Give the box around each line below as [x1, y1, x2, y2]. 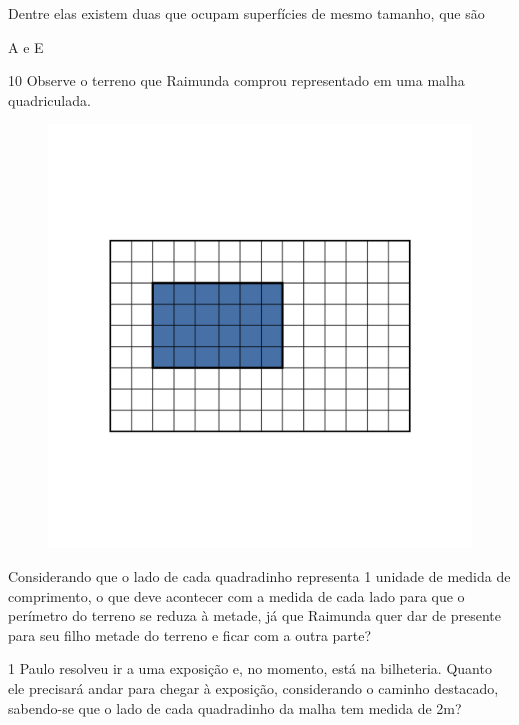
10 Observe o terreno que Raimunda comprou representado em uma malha [8, 70, 465, 91]
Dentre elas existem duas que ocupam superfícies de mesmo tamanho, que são [8, 3, 485, 23]
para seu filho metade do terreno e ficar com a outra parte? [8, 624, 372, 645]
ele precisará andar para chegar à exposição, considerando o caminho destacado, [8, 677, 499, 698]
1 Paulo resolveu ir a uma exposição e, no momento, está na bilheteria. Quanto [8, 658, 492, 679]
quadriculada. [8, 89, 91, 110]
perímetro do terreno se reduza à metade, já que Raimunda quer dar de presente [8, 605, 501, 626]
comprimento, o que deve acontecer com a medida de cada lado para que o [8, 585, 465, 606]
